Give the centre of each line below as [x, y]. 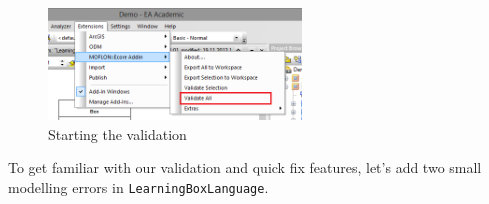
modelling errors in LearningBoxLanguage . [138, 187]
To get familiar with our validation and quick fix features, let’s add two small [245, 167]
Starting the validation [117, 133]
